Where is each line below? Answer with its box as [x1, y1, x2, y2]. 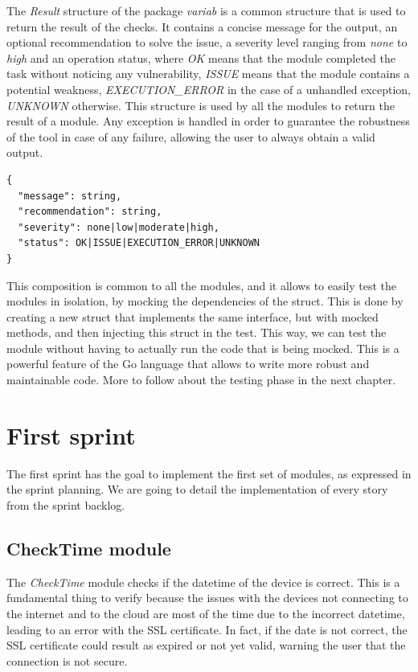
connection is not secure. [6, 652, 128, 669]
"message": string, [18, 190, 122, 202]
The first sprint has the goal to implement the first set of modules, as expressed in [6, 465, 412, 481]
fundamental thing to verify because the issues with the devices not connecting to [6, 589, 408, 606]
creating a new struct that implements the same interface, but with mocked [6, 308, 379, 325]
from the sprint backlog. [6, 496, 125, 513]
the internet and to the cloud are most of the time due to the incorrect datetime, [6, 604, 405, 621]
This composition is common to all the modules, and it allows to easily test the [6, 277, 397, 293]
